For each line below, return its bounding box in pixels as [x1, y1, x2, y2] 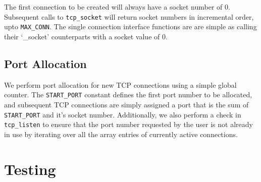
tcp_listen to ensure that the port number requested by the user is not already [4, 119, 253, 130]
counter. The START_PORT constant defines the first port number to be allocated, [4, 89, 252, 100]
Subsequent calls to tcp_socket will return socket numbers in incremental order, [4, 11, 254, 22]
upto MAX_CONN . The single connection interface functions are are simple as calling [4, 21, 257, 32]
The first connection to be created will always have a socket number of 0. [4, 2, 230, 12]
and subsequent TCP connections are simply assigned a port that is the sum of [4, 99, 249, 109]
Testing [4, 158, 56, 179]
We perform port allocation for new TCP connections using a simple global [4, 79, 237, 90]
